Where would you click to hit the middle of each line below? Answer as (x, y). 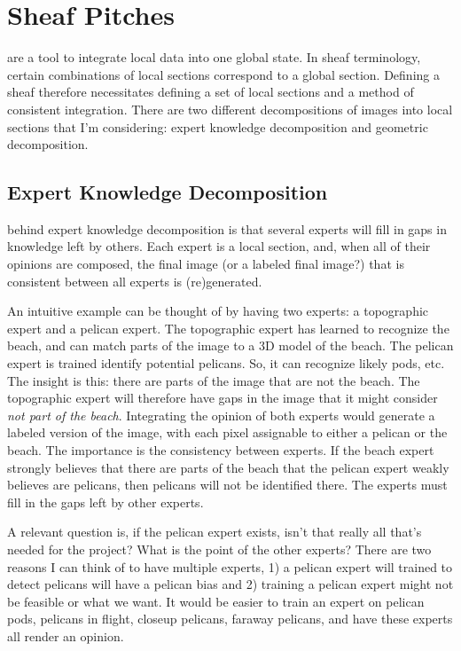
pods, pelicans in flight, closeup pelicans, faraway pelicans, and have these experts (230, 619)
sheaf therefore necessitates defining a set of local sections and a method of (211, 92)
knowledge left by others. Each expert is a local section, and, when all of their (219, 246)
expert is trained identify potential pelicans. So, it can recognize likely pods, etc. (226, 363)
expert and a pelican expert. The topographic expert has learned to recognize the (228, 328)
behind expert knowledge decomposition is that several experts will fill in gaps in (227, 228)
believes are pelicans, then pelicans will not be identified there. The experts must (227, 485)
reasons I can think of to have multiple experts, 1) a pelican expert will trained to (230, 566)
